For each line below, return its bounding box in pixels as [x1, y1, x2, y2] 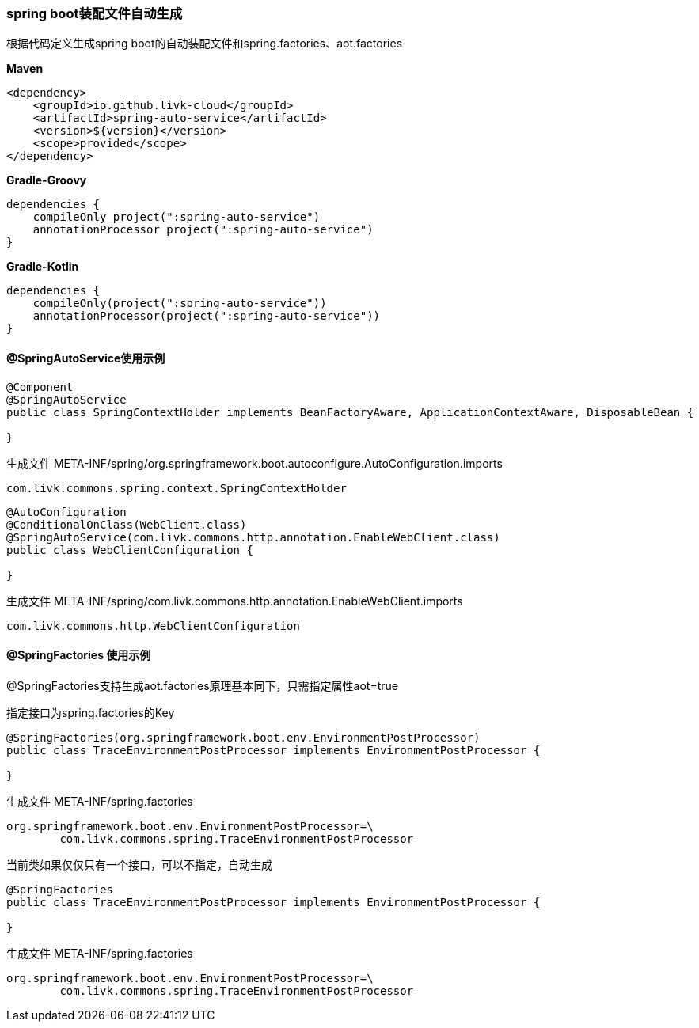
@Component [6, 380, 74, 393]
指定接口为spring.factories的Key [6, 705, 175, 719]
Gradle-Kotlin [6, 260, 79, 274]
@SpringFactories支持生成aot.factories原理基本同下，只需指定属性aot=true [6, 678, 398, 692]
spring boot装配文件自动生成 [6, 6, 183, 21]
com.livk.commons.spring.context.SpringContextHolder [6, 481, 347, 495]
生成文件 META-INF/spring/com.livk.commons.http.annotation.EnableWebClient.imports [6, 594, 463, 608]
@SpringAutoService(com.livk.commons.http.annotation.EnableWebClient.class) [6, 530, 500, 544]
